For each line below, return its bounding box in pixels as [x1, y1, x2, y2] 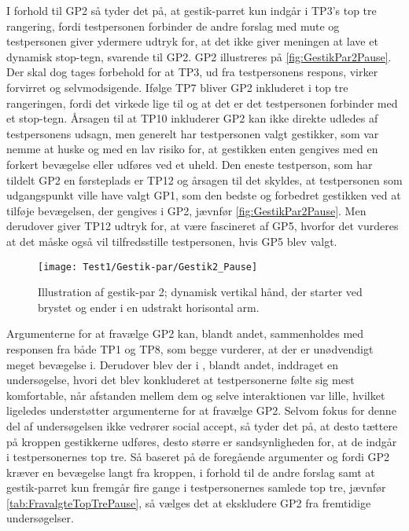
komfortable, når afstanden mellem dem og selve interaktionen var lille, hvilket [6, 386, 385, 403]
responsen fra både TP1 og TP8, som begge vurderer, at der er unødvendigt [6, 340, 374, 357]
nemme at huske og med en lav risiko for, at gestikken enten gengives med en [6, 141, 378, 157]
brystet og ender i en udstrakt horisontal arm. [38, 298, 260, 315]
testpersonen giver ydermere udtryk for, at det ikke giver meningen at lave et [6, 33, 378, 49]
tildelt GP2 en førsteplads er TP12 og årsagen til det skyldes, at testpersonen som [6, 171, 403, 188]
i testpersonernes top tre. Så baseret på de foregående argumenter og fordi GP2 [6, 449, 390, 465]
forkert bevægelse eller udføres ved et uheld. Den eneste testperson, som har [6, 156, 373, 172]
